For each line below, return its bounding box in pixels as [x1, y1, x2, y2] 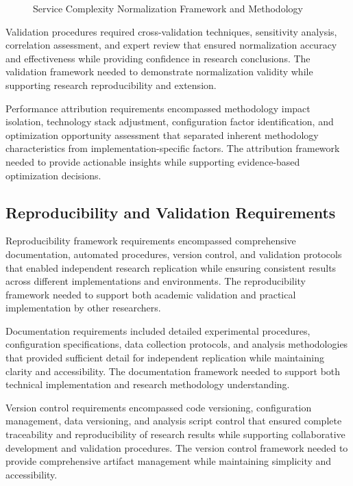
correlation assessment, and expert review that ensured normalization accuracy [5, 38, 337, 52]
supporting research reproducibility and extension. [5, 77, 217, 92]
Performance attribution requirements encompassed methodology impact [5, 101, 311, 115]
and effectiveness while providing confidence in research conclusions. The [5, 51, 311, 65]
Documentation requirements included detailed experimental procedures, [5, 323, 311, 337]
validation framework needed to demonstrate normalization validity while [5, 64, 313, 79]
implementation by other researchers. [5, 300, 161, 315]
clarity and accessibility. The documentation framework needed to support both [5, 363, 341, 378]
